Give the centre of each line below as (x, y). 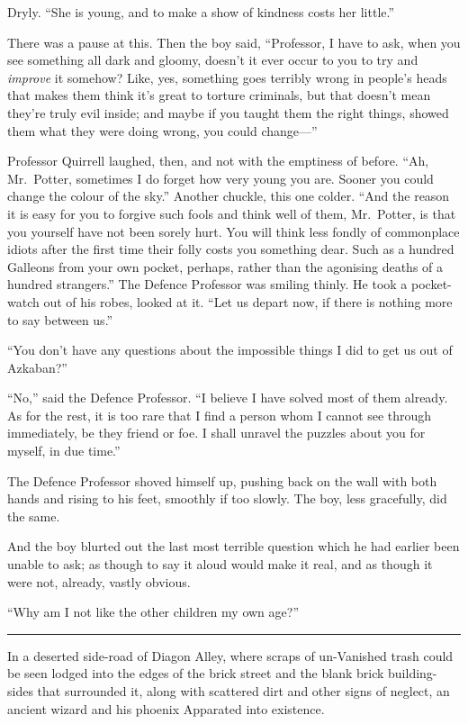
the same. (34, 516)
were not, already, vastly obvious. (99, 581)
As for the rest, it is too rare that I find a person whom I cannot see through (220, 415)
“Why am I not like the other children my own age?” (153, 612)
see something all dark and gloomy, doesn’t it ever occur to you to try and (213, 60)
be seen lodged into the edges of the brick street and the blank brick (196, 673)
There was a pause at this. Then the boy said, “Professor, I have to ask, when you (234, 42)
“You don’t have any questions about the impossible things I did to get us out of (230, 350)
